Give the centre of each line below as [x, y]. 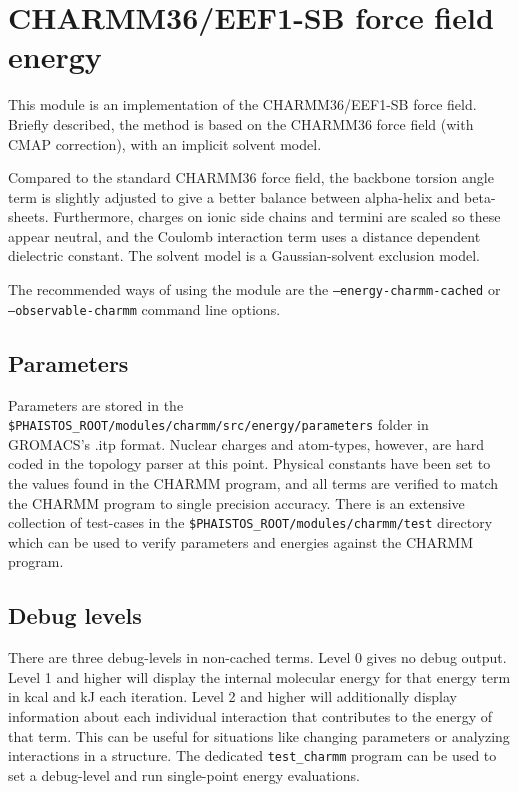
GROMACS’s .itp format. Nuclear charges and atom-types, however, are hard [246, 443]
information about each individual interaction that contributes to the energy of [250, 716]
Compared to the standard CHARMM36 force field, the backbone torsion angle [251, 177]
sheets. [28, 216]
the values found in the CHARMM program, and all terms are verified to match [253, 483]
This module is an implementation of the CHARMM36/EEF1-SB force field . [242, 104]
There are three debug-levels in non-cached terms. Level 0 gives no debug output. [257, 657]
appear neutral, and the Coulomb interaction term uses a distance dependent [244, 235]
